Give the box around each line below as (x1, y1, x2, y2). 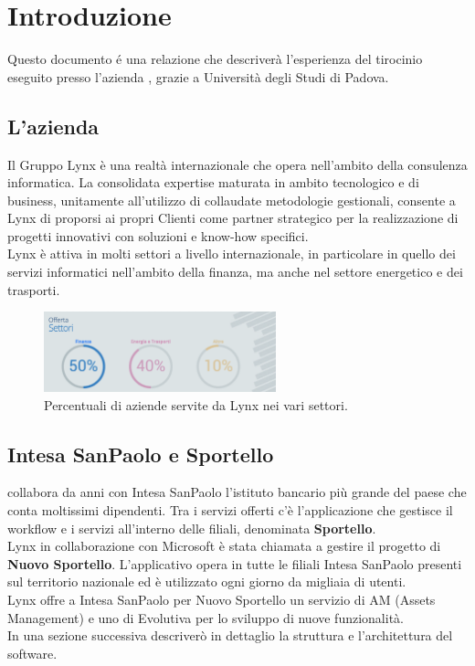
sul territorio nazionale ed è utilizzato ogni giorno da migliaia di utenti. (7, 572, 406, 591)
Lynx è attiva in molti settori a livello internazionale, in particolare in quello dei (7, 244, 456, 263)
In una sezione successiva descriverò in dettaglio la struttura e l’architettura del (7, 626, 453, 645)
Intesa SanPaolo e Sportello (7, 439, 274, 468)
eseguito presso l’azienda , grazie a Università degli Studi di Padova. (7, 67, 389, 86)
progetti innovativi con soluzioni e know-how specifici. (7, 226, 309, 245)
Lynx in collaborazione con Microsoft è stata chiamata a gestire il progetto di (7, 536, 441, 555)
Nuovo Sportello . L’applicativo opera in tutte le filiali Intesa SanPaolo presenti (7, 554, 462, 573)
